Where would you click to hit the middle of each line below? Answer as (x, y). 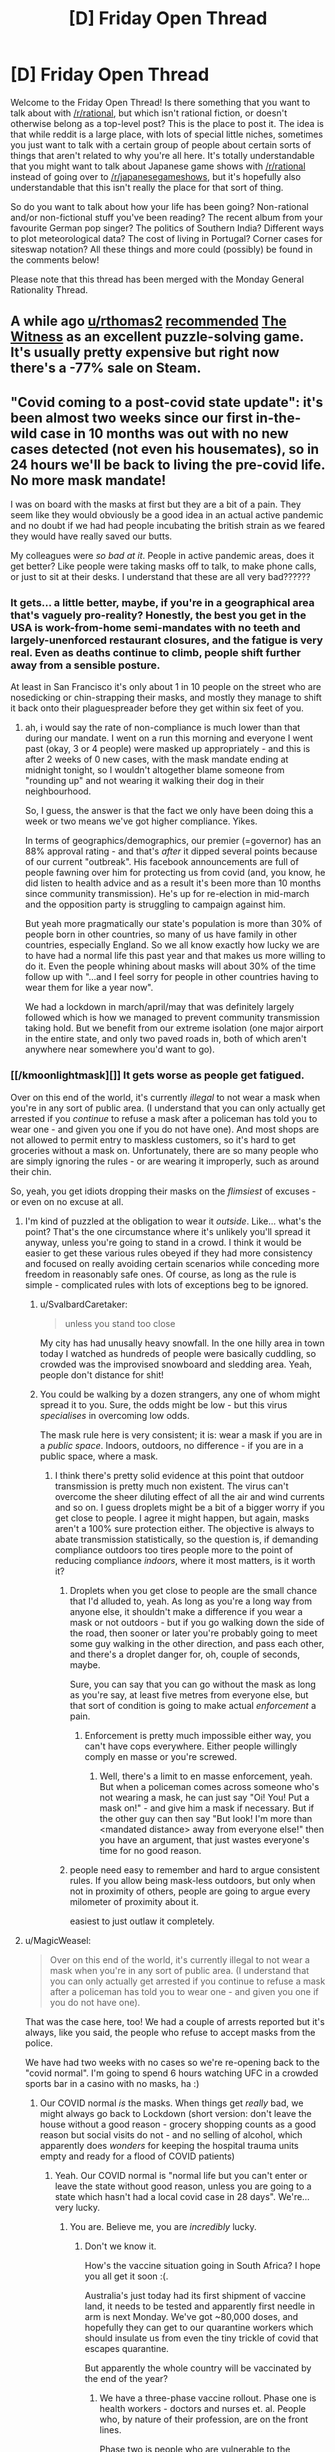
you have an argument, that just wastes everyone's (204, 1839)
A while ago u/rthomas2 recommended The (148, 321)
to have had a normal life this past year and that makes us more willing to (175, 956)
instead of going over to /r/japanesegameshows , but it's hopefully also (156, 176)
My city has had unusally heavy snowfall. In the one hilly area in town (182, 1343)
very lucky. (77, 2207)
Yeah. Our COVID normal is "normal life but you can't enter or (181, 2175)
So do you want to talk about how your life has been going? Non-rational (159, 206)
